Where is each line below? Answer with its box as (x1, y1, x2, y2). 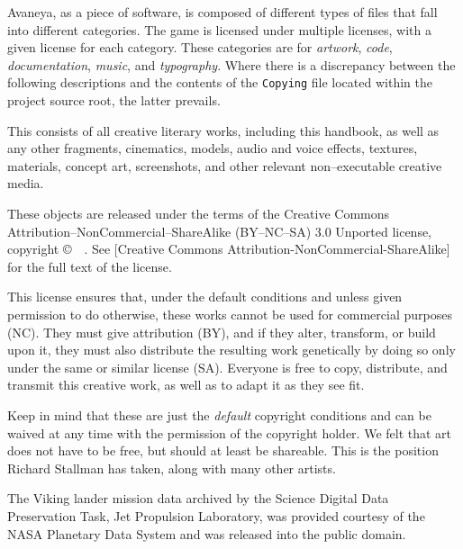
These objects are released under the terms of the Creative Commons (7, 204, 390, 222)
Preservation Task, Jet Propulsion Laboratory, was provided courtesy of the (7, 506, 425, 525)
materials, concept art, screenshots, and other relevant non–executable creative (7, 156, 442, 175)
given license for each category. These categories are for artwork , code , (7, 38, 393, 57)
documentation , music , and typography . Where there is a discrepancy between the (7, 55, 456, 74)
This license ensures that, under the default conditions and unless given (7, 287, 403, 306)
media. (7, 174, 44, 193)
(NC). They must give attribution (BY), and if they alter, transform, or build (7, 322, 436, 341)
